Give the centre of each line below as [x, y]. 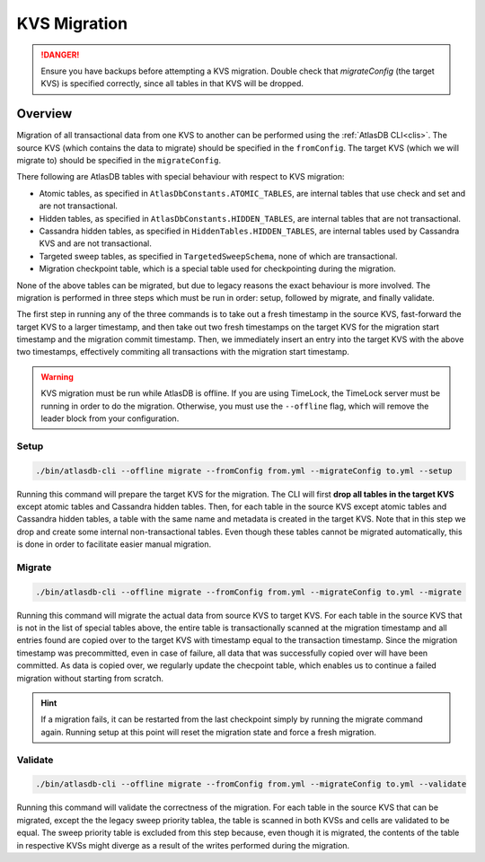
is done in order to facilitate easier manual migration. [114, 544]
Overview [44, 114]
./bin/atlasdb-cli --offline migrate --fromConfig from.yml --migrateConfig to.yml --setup [244, 471]
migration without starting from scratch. [90, 678]
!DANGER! [60, 55]
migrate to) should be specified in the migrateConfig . [119, 161]
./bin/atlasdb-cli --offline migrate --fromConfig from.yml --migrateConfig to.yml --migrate [249, 592]
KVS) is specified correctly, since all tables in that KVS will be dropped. [172, 84]
